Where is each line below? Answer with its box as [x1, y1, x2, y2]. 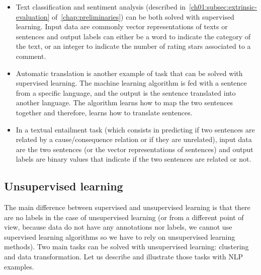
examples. [4, 261, 34, 271]
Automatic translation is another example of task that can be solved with [16, 67, 243, 78]
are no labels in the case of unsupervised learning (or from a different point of [4, 212, 244, 222]
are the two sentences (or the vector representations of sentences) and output [16, 144, 253, 154]
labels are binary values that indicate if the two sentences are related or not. [16, 154, 251, 164]
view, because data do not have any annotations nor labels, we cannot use [4, 222, 232, 232]
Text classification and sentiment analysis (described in [16, 2, 186, 12]
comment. [16, 50, 46, 61]
